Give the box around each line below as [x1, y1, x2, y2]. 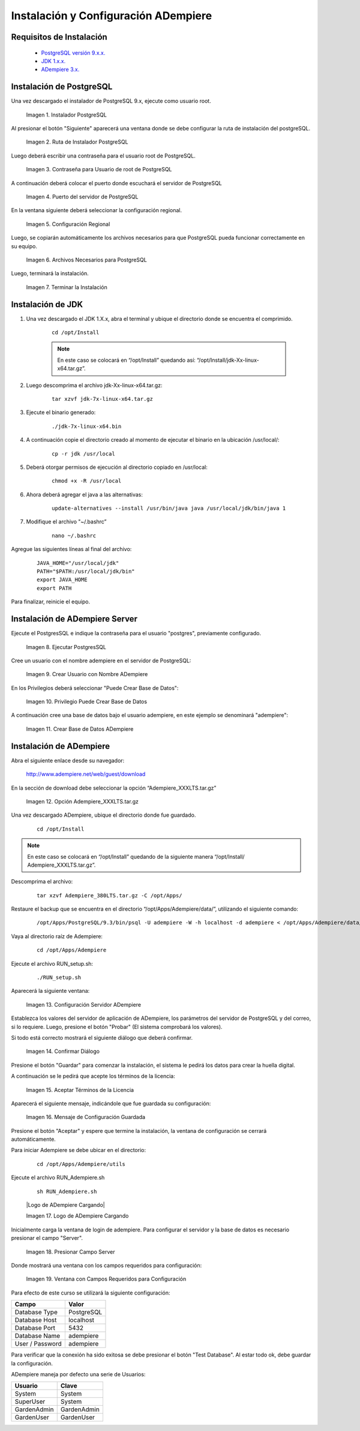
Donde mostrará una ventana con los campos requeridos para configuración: [11, 1262, 202, 1269]
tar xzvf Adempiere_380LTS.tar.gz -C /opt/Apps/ [37, 892, 182, 899]
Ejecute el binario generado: [26, 409, 96, 416]
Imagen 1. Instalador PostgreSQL [26, 111, 107, 118]
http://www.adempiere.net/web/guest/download [26, 770, 146, 778]
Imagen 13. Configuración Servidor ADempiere [26, 1001, 141, 1008]
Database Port [14, 1324, 56, 1332]
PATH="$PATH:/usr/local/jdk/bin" [37, 568, 135, 575]
